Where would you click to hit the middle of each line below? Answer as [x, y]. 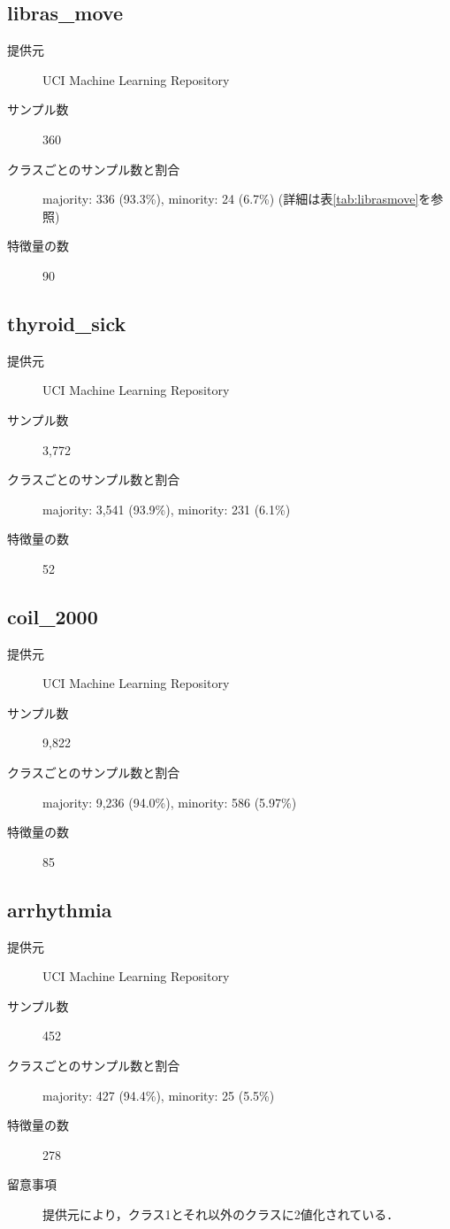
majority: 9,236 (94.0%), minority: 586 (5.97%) [170, 802]
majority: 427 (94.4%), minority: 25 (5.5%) [159, 1095]
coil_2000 [53, 616]
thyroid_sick [67, 323]
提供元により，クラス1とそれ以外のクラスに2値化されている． [221, 1214]
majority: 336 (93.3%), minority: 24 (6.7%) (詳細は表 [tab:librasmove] [231, 199]
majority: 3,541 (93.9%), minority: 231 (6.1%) [167, 509]
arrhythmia [60, 909]
